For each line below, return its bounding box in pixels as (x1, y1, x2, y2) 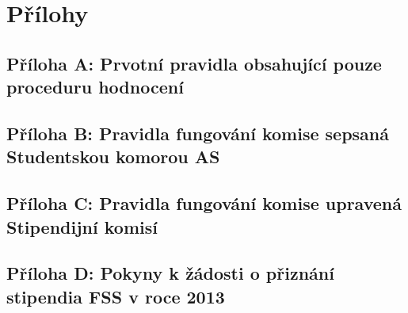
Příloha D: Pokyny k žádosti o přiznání (6, 261, 334, 285)
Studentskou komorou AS (6, 144, 220, 169)
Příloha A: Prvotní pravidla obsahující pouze (6, 51, 382, 75)
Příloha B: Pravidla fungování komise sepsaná (6, 120, 389, 145)
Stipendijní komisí (6, 214, 158, 239)
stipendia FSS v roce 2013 (6, 284, 225, 308)
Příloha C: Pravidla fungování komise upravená (6, 191, 402, 216)
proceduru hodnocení (6, 74, 184, 99)
